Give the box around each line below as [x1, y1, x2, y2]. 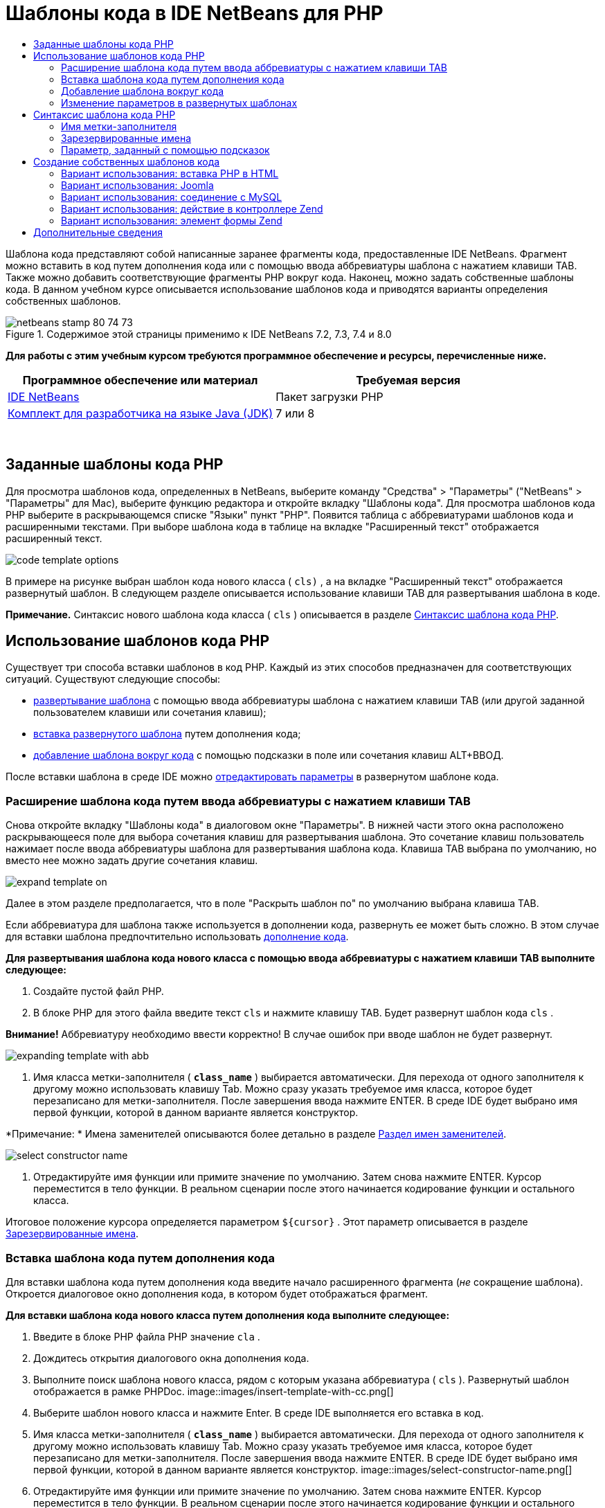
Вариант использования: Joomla [61, 179, 214, 191]
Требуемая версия [356, 372, 461, 387]
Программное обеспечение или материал [22, 372, 258, 387]
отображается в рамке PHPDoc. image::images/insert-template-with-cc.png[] [33, 1385, 394, 1397]
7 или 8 [276, 406, 315, 420]
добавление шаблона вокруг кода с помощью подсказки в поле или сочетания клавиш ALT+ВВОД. [33, 749, 504, 762]
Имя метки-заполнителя [61, 120, 177, 132]
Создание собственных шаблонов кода [33, 155, 220, 168]
